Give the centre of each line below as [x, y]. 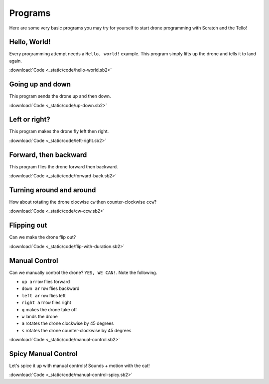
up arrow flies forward [46, 282]
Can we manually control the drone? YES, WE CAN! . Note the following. [83, 272]
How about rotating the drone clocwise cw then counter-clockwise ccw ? [83, 202]
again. [16, 61]
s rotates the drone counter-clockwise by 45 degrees [76, 330]
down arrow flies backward [51, 288]
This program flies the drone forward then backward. [64, 166]
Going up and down [40, 84]
